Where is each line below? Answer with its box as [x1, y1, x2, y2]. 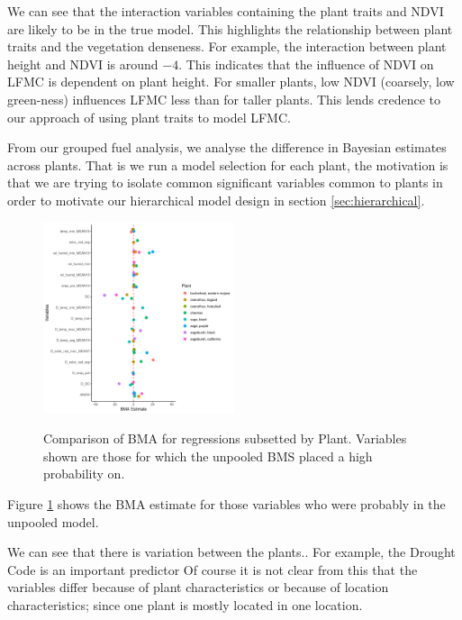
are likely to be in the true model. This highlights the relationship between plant [7, 19, 453, 38]
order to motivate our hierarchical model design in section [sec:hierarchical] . [7, 190, 425, 209]
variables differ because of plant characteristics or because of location [7, 578, 389, 597]
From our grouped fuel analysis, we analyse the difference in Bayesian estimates [7, 138, 447, 157]
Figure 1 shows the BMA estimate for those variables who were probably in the [7, 494, 446, 513]
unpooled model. [7, 512, 99, 531]
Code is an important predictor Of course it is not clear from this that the [7, 560, 418, 579]
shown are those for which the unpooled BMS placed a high [43, 446, 373, 465]
